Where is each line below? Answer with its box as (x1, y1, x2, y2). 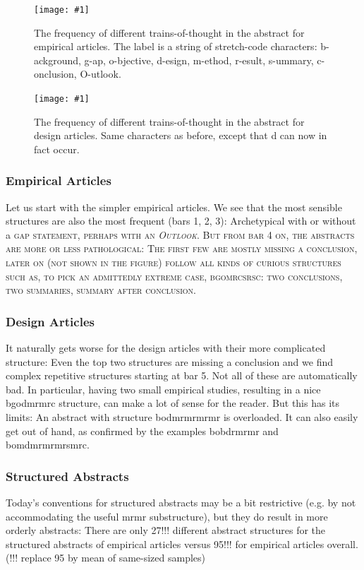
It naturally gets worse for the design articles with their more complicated (6, 340, 326, 355)
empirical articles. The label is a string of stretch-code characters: (34, 39, 317, 54)
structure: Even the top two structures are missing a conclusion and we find (6, 354, 334, 369)
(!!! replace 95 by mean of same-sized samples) (6, 550, 206, 565)
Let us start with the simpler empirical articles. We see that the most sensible (6, 199, 342, 214)
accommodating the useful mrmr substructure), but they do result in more (6, 509, 328, 523)
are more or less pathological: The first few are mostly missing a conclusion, (6, 241, 358, 256)
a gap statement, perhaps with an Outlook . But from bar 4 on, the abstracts (6, 227, 355, 242)
